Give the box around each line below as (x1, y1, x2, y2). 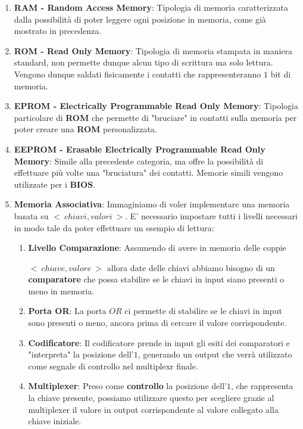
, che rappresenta (230, 380, 293, 392)
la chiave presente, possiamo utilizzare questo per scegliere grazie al (28, 391, 274, 404)
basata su (14, 209, 49, 222)
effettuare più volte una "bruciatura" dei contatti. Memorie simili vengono (14, 166, 283, 179)
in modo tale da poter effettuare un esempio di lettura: (14, 221, 214, 234)
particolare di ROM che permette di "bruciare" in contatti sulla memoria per (14, 111, 297, 123)
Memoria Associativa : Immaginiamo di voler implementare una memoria (14, 198, 290, 210)
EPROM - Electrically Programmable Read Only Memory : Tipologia (14, 100, 298, 112)
